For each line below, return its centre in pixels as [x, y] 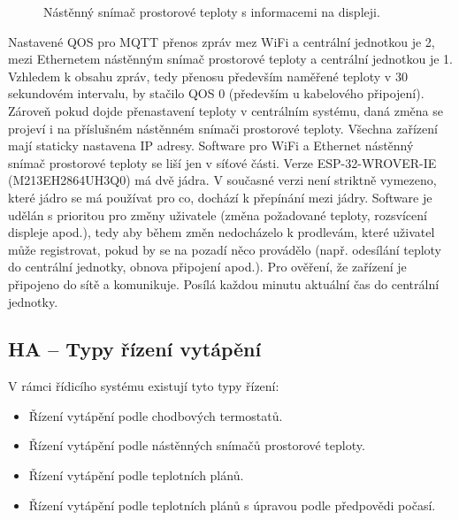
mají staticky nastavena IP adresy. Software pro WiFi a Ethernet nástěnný [211, 145]
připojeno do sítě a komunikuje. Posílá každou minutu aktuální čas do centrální [224, 283]
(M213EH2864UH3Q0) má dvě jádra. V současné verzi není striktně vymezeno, [222, 180]
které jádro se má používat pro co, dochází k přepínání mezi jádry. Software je [220, 197]
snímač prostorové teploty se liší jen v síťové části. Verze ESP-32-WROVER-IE [222, 162]
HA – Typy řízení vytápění [135, 349]
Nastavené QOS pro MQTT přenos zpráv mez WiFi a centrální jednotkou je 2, [222, 41]
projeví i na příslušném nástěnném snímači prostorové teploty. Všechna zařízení [223, 128]
